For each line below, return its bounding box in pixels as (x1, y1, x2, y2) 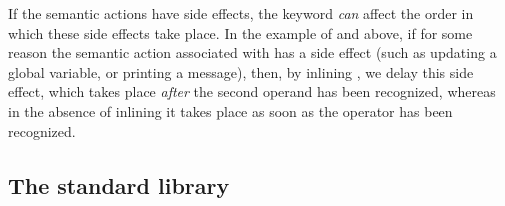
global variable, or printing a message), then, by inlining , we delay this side (8, 61, 474, 82)
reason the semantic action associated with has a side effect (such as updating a (8, 42, 497, 63)
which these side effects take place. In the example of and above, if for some (8, 22, 473, 43)
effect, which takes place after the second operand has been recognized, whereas (8, 81, 496, 102)
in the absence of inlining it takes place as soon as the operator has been (8, 100, 453, 121)
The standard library (8, 169, 230, 200)
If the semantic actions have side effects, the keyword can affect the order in (8, 3, 474, 23)
